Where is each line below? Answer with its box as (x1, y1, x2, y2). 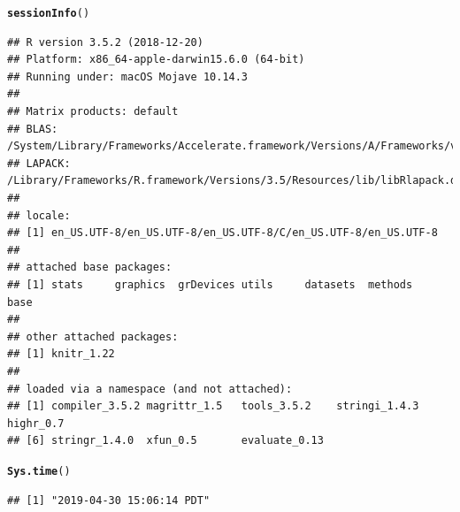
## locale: (7, 209, 71, 222)
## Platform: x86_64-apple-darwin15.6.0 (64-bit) (7, 53, 305, 66)
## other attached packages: (7, 330, 179, 343)
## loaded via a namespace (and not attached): (7, 382, 293, 395)
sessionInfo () (7, 7, 90, 19)
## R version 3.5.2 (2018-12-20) (7, 35, 203, 49)
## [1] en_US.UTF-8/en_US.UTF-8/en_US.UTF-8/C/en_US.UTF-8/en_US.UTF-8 (7, 226, 438, 240)
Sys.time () (7, 464, 71, 478)
